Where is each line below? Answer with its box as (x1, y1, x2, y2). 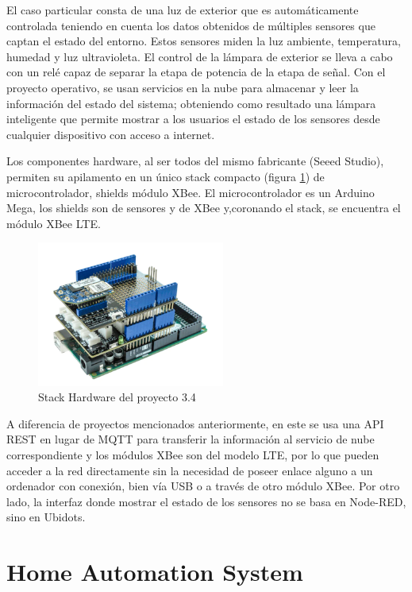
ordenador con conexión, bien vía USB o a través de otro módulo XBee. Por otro (6, 478, 400, 494)
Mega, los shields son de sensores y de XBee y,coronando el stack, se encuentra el (6, 199, 401, 216)
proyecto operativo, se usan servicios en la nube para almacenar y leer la (6, 79, 359, 95)
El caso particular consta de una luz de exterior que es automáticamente (6, 2, 359, 17)
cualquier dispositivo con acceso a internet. (6, 126, 215, 142)
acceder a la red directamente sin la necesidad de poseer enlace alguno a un (6, 462, 373, 478)
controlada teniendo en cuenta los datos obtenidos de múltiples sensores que (6, 17, 375, 33)
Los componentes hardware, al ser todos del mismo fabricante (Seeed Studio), (6, 153, 384, 169)
